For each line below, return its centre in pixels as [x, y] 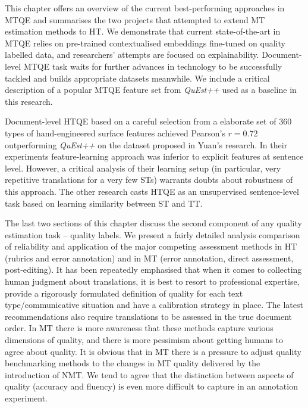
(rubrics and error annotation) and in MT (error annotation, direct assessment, [149, 258]
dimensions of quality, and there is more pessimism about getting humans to [144, 340]
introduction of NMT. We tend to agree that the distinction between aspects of [149, 374]
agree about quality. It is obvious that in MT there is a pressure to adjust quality [153, 351]
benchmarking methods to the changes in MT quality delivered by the [133, 363]
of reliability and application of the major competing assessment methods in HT [151, 246]
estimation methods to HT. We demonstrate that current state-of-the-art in [143, 31]
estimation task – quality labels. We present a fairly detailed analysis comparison [153, 234]
